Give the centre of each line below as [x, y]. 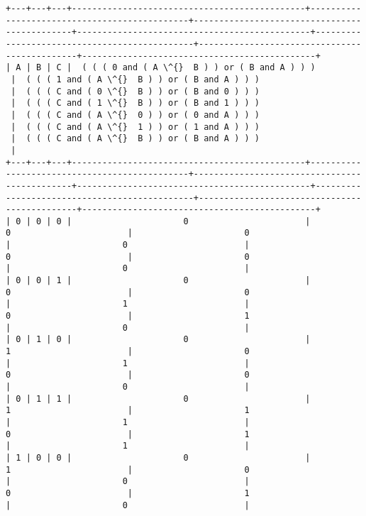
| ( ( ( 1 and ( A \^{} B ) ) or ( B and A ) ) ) [135, 79]
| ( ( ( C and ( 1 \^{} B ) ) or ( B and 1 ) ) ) [135, 103]
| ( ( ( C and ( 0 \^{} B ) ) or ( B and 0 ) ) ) [135, 91]
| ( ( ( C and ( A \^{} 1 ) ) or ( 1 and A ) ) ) [135, 127]
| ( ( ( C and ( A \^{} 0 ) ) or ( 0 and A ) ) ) [135, 115]
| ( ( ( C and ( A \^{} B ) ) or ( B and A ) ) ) [135, 139]
